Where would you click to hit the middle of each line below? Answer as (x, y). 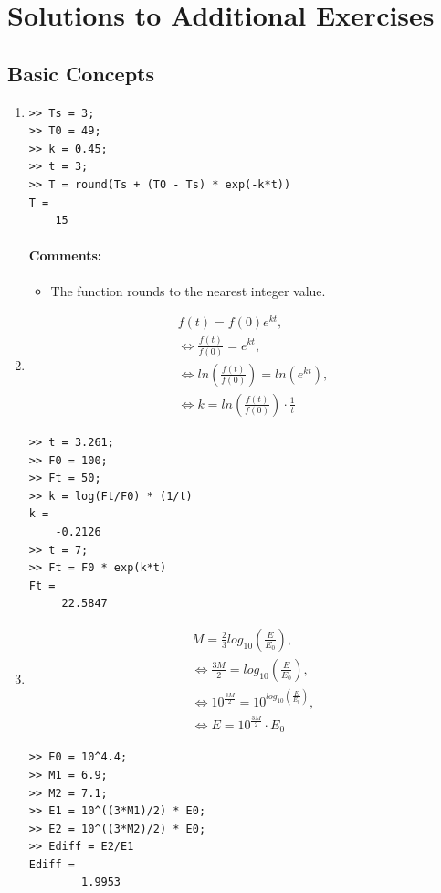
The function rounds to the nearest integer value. (188, 290)
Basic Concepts (81, 73)
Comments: (65, 255)
